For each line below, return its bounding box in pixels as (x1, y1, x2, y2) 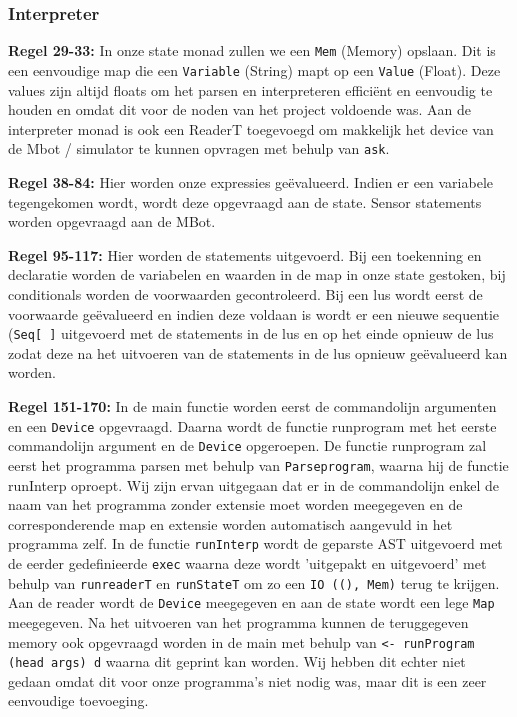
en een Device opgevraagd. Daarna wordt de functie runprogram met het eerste (8, 415, 497, 436)
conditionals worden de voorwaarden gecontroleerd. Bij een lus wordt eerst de (8, 283, 483, 304)
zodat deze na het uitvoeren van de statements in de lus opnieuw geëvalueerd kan (8, 342, 508, 363)
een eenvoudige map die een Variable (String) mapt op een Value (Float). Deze (8, 59, 501, 80)
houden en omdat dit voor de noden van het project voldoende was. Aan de (8, 99, 471, 120)
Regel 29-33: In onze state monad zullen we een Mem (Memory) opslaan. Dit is (8, 40, 496, 61)
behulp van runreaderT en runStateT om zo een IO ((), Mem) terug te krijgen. (8, 572, 500, 593)
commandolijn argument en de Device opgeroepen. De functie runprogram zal (8, 435, 487, 456)
